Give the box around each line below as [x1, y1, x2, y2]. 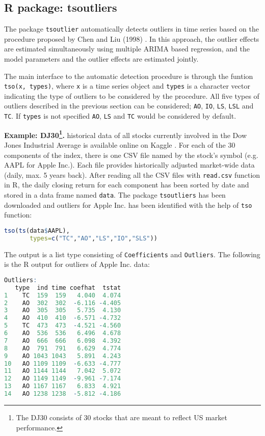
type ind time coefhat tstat [15, 284, 121, 291]
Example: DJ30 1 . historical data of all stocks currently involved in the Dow [4, 128, 247, 140]
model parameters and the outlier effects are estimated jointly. [4, 53, 199, 64]
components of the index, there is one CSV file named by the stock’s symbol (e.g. [4, 149, 258, 160]
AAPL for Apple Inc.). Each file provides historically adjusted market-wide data [4, 159, 255, 170]
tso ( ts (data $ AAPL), [4, 227, 70, 234]
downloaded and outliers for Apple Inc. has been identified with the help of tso [4, 199, 252, 210]
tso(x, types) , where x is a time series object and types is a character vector [4, 80, 250, 91]
